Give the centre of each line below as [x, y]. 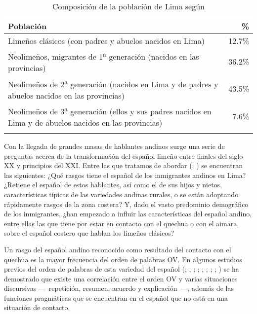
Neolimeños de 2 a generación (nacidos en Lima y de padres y [113, 83]
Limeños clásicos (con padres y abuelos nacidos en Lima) [106, 41]
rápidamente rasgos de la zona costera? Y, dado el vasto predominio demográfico [126, 204]
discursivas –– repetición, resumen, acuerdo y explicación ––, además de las [119, 288]
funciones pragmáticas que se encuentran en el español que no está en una [116, 297]
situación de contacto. [37, 307]
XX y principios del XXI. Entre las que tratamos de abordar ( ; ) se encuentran [123, 165]
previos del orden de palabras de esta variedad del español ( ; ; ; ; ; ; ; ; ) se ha [122, 269]
